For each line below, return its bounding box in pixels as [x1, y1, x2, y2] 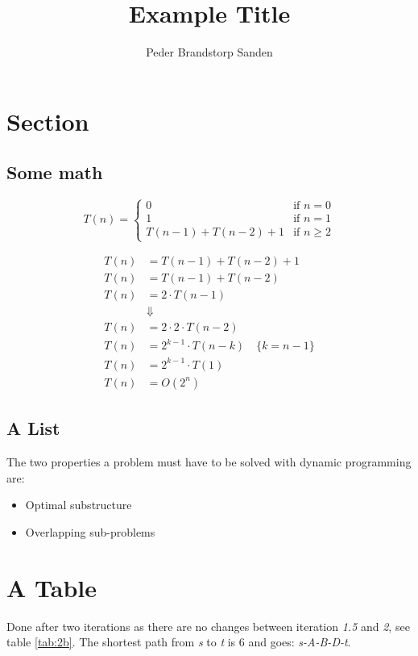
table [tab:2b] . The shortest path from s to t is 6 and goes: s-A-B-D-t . [6, 633, 351, 650]
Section [6, 104, 89, 137]
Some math [6, 160, 103, 185]
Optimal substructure [25, 496, 132, 513]
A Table [6, 570, 97, 604]
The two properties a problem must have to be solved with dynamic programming [6, 453, 412, 470]
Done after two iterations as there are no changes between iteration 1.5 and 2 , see [6, 617, 410, 634]
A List [6, 416, 60, 441]
